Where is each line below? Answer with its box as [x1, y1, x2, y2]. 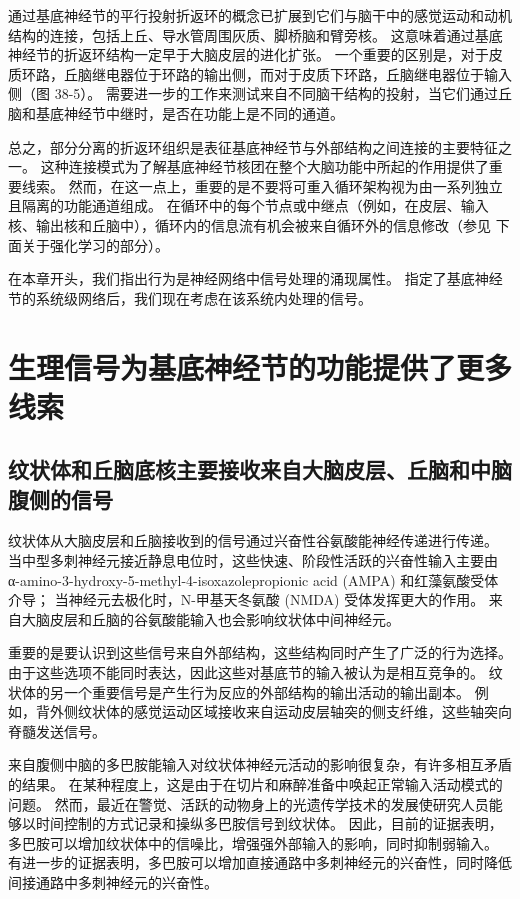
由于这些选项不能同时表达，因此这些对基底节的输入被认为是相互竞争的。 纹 [8, 662, 503, 683]
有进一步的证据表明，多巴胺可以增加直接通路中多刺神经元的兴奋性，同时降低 [8, 852, 512, 873]
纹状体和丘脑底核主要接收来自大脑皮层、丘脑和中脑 [8, 454, 512, 485]
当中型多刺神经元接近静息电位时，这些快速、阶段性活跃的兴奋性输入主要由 [8, 550, 498, 571]
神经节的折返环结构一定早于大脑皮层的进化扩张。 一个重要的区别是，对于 [8, 44, 489, 65]
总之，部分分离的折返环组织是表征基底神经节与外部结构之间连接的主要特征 [8, 136, 498, 157]
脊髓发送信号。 [8, 720, 106, 741]
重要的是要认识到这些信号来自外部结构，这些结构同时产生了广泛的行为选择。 [8, 642, 512, 663]
